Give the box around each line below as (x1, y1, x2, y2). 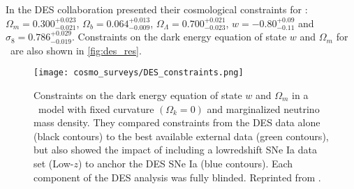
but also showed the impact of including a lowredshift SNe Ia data (34, 142, 317, 157)
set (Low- (34, 156, 74, 170)
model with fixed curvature (38, 101, 154, 116)
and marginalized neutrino (207, 101, 320, 116)
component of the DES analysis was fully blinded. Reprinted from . (34, 169, 321, 184)
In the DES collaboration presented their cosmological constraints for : (6, 2, 308, 16)
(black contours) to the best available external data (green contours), (34, 128, 329, 143)
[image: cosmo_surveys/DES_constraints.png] (34, 68, 244, 78)
